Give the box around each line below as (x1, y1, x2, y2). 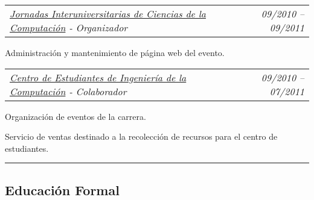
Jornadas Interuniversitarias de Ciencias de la (10, 7, 206, 20)
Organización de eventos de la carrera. (5, 110, 146, 122)
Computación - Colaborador (10, 84, 127, 98)
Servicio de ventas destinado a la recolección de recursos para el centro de (5, 130, 278, 143)
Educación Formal (5, 180, 120, 199)
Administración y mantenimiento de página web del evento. (5, 46, 225, 58)
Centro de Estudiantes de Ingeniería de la (10, 70, 187, 84)
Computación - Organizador (10, 20, 128, 34)
